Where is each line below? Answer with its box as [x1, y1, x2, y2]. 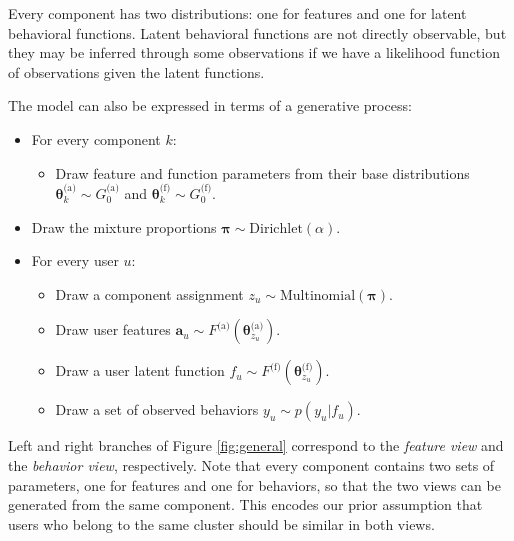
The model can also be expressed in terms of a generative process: [8, 95, 412, 116]
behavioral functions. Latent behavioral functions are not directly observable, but [8, 22, 507, 43]
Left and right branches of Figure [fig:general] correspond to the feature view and [8, 435, 504, 456]
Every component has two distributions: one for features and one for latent [8, 3, 467, 23]
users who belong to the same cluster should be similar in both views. [8, 513, 435, 534]
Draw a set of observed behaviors [55, 399, 259, 420]
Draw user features [55, 319, 171, 340]
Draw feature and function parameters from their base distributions [55, 162, 470, 183]
